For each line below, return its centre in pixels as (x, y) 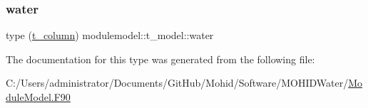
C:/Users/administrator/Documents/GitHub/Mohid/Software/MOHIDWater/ (177, 83)
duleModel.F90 (38, 97)
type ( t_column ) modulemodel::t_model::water (110, 35)
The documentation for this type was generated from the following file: (160, 59)
